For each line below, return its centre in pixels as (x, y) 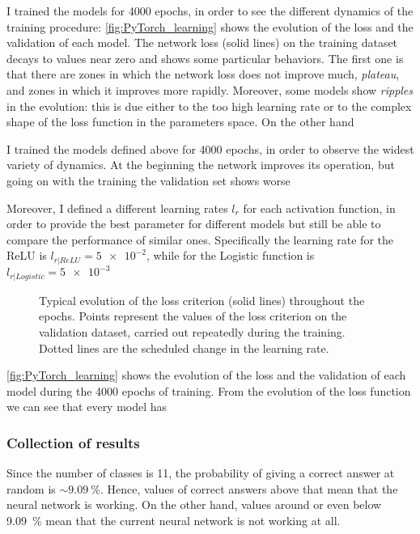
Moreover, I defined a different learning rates (117, 208)
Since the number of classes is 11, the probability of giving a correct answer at (201, 473)
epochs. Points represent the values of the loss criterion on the (193, 316)
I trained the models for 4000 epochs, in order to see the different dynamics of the (210, 11)
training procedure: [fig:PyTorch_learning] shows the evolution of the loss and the (210, 26)
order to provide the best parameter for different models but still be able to (194, 224)
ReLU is (27, 255)
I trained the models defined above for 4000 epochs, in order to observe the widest (210, 148)
